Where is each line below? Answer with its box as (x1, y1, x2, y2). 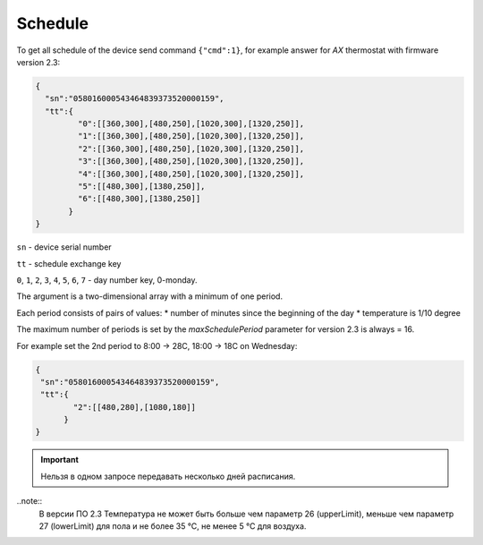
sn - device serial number (16, 242, 112, 252)
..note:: (16, 496, 43, 507)
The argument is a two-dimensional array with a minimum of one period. (16, 291, 284, 302)
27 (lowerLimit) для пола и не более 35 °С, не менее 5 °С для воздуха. (38, 521, 307, 532)
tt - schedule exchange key (16, 258, 122, 268)
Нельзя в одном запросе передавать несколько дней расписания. (40, 471, 296, 481)
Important (40, 455, 80, 465)
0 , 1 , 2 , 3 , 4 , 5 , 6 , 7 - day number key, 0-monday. (16, 274, 198, 285)
